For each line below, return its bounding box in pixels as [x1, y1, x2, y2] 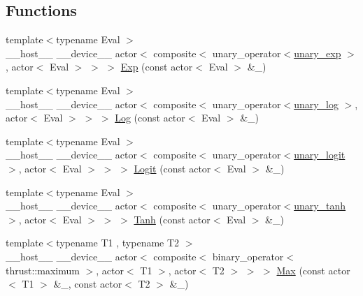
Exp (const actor [120, 59, 193, 74]
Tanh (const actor [134, 212, 211, 226]
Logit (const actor [134, 161, 211, 175]
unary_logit [294, 147, 346, 162]
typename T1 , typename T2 [56, 235, 180, 250]
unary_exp [294, 45, 341, 60]
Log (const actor [115, 110, 185, 125]
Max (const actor [276, 262, 350, 277]
